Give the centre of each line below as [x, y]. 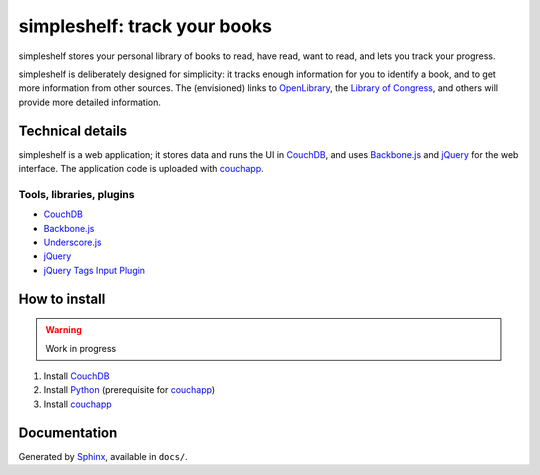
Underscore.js [72, 242]
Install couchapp [77, 404]
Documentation [68, 432]
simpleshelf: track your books [145, 26]
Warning [63, 330]
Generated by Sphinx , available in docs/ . [103, 456]
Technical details [73, 130]
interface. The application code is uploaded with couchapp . [141, 169]
